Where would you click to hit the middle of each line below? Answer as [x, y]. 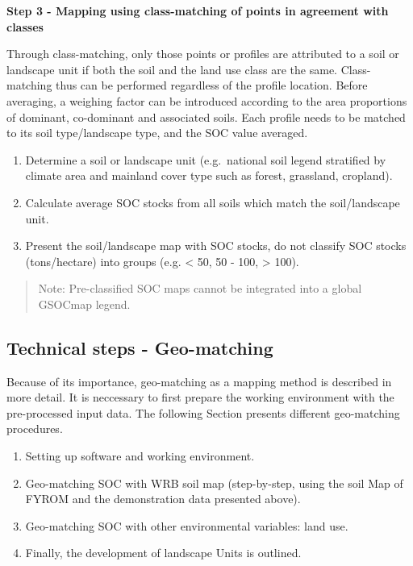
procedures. [35, 429]
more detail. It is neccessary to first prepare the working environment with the [200, 397]
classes [25, 26]
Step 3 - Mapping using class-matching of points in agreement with [198, 10]
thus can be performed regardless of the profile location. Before [212, 85]
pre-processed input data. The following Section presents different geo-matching [203, 412]
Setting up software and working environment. [140, 456]
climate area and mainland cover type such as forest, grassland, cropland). [209, 175]
